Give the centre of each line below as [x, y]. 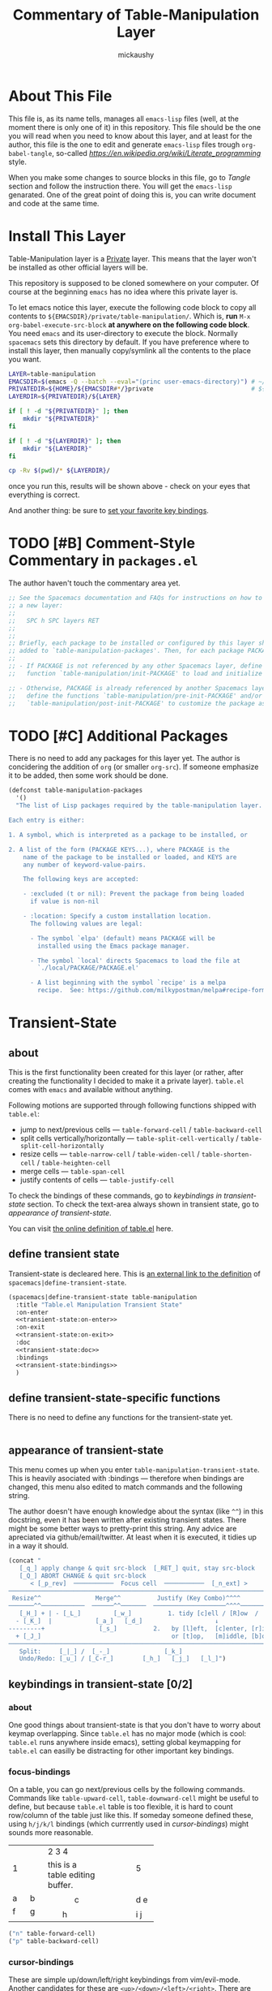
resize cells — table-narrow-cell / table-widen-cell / [110, 1154]
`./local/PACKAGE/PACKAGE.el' [88, 968]
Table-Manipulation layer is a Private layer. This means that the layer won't [132, 258]
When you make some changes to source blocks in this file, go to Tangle [130, 177]
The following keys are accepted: [81, 879]
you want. [25, 359]
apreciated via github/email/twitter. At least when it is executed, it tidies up [133, 1537]
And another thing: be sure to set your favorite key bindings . [108, 511]
